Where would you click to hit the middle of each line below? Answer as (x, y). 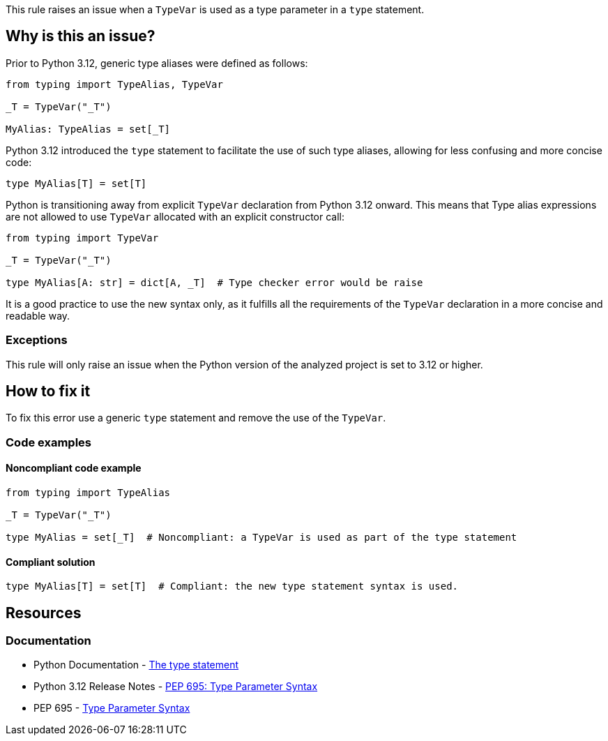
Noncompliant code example (74, 468)
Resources (44, 613)
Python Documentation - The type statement (136, 665)
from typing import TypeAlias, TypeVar (114, 84)
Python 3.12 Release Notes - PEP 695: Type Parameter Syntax (176, 687)
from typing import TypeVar (82, 238)
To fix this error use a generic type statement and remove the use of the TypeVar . (196, 418)
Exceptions (37, 340)
